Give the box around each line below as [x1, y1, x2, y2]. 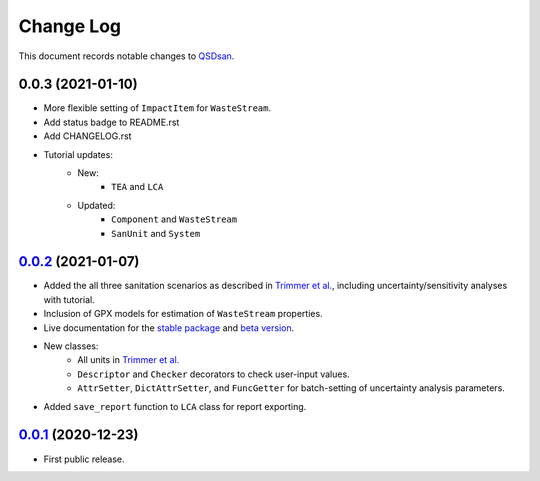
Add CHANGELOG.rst [43, 130, 132, 142]
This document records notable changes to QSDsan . [18, 50, 235, 62]
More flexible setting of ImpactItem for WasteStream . [43, 102, 272, 114]
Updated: [77, 199, 116, 211]
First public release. [43, 453, 125, 465]
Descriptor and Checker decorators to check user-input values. [77, 368, 350, 380]
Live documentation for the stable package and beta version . [43, 321, 295, 334]
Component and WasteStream [111, 213, 238, 225]
